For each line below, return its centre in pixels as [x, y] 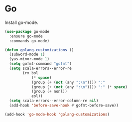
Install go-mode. [21, 22]
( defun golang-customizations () [39, 50]
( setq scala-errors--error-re [40, 68]
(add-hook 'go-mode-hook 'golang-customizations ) [57, 114]
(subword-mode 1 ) [27, 55]
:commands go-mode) [29, 41]
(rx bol [30, 73]
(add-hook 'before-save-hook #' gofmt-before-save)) [64, 106]
